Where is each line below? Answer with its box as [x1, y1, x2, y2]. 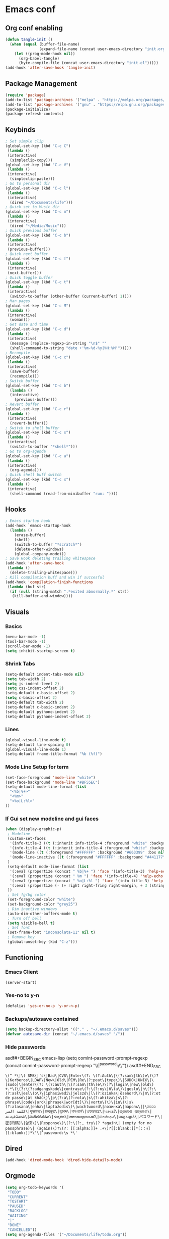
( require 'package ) [5, 92, 46, 98]
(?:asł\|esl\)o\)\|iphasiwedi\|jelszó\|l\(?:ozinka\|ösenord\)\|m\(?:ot [5, 1091, 161, 1096]
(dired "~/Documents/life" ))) [10, 200, 73, 205]
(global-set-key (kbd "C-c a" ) [5, 453, 71, 458]
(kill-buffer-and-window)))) [12, 594, 73, 599]
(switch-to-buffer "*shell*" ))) [10, 444, 78, 449]
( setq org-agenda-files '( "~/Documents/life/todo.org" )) [5, 1232, 127, 1237]
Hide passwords [5, 1043, 46, 1051]
